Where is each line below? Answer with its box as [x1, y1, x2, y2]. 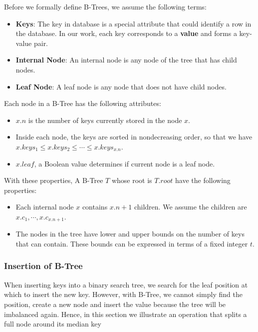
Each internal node [15, 201, 74, 212]
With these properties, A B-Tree [4, 175, 103, 185]
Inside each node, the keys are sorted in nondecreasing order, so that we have [15, 131, 253, 142]
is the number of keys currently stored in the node [28, 114, 182, 125]
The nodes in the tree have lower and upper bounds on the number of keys [15, 228, 245, 239]
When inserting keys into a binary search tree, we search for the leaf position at [4, 279, 248, 289]
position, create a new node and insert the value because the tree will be [4, 298, 226, 309]
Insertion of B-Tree [4, 259, 83, 272]
